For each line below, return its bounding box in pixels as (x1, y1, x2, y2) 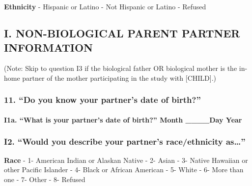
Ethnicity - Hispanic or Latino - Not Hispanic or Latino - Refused (4, 1, 206, 11)
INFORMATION (4, 40, 93, 55)
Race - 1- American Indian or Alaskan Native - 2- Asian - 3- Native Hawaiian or (4, 155, 248, 165)
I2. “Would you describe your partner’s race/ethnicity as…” (4, 135, 246, 148)
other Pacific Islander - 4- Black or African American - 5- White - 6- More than (4, 164, 244, 175)
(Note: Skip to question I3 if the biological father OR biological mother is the (4, 63, 237, 73)
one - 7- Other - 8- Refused (4, 174, 85, 184)
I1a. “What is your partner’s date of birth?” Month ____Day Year (4, 114, 242, 124)
